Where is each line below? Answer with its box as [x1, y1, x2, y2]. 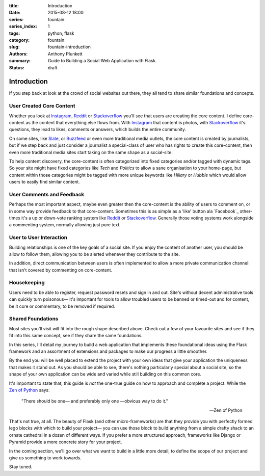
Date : [9, 10, 21, 16]
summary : [9, 58, 31, 64]
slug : [9, 44, 20, 50]
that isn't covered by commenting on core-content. [9, 267, 112, 273]
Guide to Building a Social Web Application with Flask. [48, 58, 157, 64]
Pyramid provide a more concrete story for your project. [9, 439, 122, 445]
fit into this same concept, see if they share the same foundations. [9, 333, 143, 339]
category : [9, 37, 30, 43]
